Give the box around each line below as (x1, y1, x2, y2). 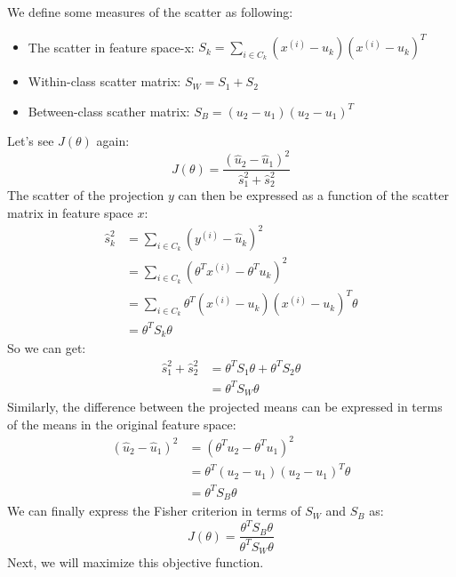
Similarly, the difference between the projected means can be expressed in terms (7, 397, 443, 415)
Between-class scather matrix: (28, 101, 190, 120)
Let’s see (7, 132, 54, 150)
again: (96, 132, 130, 150)
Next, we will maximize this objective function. (7, 553, 264, 572)
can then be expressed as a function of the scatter (178, 186, 449, 204)
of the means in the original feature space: (7, 414, 236, 433)
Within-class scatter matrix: (28, 72, 181, 91)
